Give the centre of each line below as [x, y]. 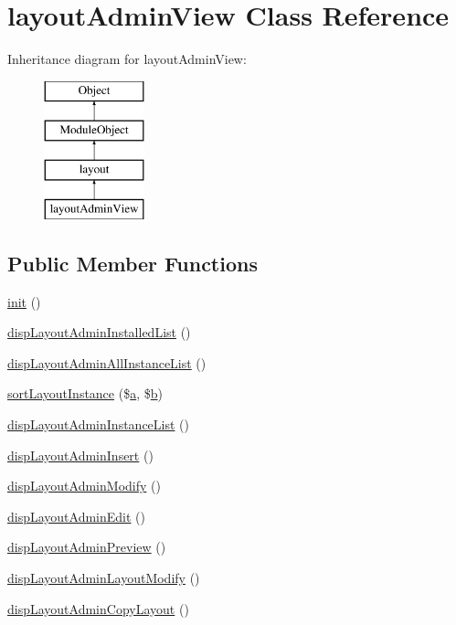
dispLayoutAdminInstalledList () [99, 332]
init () [24, 301]
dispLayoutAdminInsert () [80, 455]
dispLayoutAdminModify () [84, 486]
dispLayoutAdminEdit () [77, 516]
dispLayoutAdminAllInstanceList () [107, 362]
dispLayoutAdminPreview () [87, 547]
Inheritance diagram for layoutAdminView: [127, 59]
